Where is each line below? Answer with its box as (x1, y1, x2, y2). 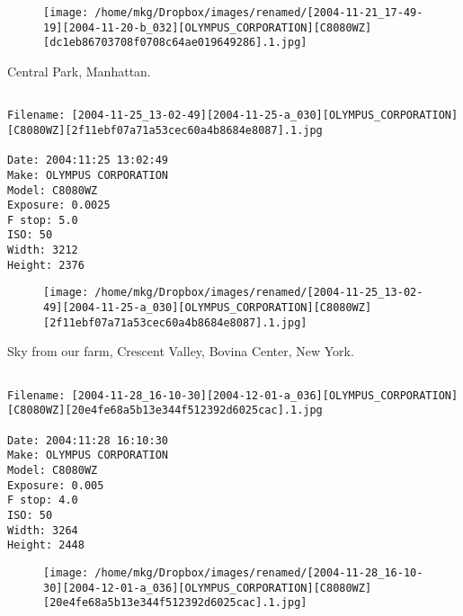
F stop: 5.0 (7, 213, 78, 227)
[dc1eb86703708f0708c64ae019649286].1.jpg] (43, 36, 307, 49)
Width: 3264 (7, 523, 78, 537)
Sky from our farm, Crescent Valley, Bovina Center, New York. (7, 342, 354, 361)
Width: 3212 (7, 244, 78, 257)
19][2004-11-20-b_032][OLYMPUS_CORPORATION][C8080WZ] (43, 21, 372, 34)
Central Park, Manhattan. (7, 61, 151, 80)
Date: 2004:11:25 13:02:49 (7, 154, 168, 167)
